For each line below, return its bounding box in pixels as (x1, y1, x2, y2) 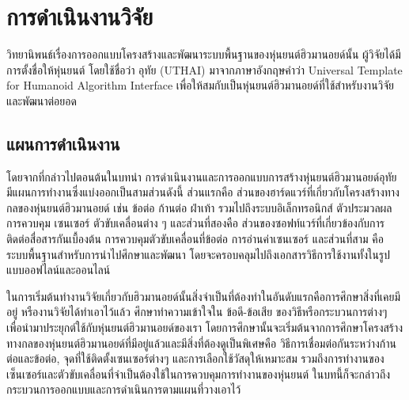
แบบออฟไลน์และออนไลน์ (6, 261, 111, 278)
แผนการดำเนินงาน (6, 131, 120, 155)
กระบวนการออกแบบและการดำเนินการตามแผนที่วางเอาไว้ (6, 381, 241, 398)
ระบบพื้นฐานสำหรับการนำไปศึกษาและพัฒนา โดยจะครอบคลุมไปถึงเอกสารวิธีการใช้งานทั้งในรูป (6, 246, 390, 262)
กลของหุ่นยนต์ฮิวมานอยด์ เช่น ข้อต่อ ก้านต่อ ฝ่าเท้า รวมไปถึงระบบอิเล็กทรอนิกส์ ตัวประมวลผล (6, 199, 392, 215)
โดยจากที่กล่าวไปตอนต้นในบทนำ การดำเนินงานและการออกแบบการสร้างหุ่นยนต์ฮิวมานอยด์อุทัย (6, 168, 397, 185)
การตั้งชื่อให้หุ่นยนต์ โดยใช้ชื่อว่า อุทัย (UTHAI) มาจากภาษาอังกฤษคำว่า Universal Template (6, 61, 403, 78)
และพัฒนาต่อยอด (6, 92, 77, 109)
